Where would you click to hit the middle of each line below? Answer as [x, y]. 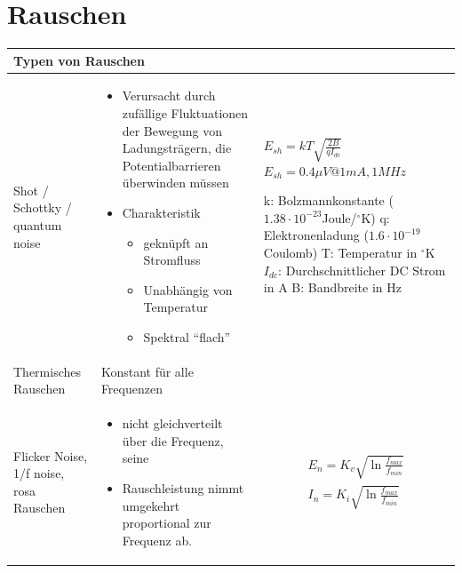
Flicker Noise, [51, 455]
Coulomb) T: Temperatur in [340, 252]
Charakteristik [161, 213]
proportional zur [167, 523]
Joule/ [339, 217]
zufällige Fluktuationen [185, 113]
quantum [38, 225]
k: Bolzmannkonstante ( [328, 200]
